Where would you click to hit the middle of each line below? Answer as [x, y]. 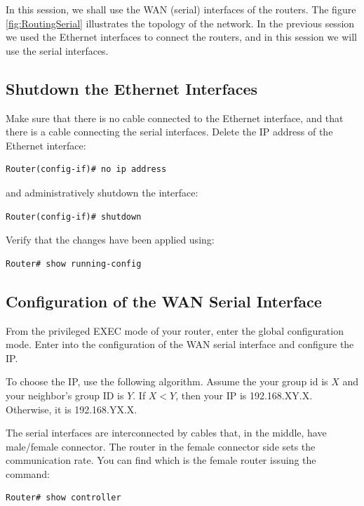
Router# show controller [63, 498]
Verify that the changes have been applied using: [110, 240]
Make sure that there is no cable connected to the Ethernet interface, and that [175, 118]
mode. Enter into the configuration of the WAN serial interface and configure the [180, 344]
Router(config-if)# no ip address [86, 169]
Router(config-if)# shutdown [74, 217]
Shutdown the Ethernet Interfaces [132, 88]
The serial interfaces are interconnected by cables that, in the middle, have [166, 433]
